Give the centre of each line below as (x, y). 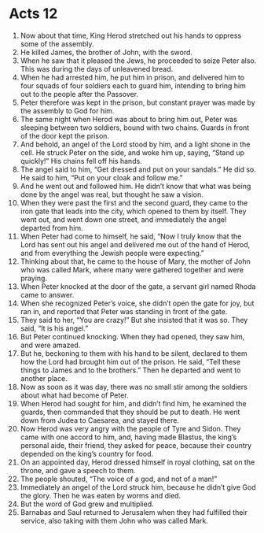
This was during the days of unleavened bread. (97, 68)
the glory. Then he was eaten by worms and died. (101, 495)
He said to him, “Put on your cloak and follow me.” (101, 177)
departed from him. (51, 228)
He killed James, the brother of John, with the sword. (106, 52)
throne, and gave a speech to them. (78, 470)
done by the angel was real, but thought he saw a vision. (112, 194)
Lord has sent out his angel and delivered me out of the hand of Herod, (135, 244)
